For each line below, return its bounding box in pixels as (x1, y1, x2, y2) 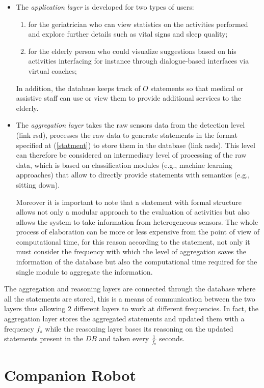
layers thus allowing (4, 303, 66, 314)
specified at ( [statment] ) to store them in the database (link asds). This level (16, 139, 255, 150)
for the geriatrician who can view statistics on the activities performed (28, 18, 248, 29)
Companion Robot (4, 364, 136, 385)
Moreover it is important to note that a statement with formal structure (16, 196, 242, 207)
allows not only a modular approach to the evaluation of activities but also (16, 206, 250, 217)
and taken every (99, 333, 149, 344)
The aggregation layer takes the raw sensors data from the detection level (16, 120, 245, 130)
